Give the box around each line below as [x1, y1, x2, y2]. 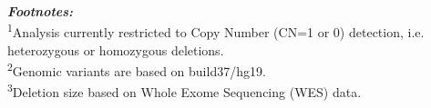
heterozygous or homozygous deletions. [7, 40, 224, 59]
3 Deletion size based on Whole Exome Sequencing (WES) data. [7, 80, 362, 102]
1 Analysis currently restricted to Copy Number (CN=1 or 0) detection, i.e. [7, 20, 425, 42]
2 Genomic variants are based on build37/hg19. [7, 59, 266, 80]
